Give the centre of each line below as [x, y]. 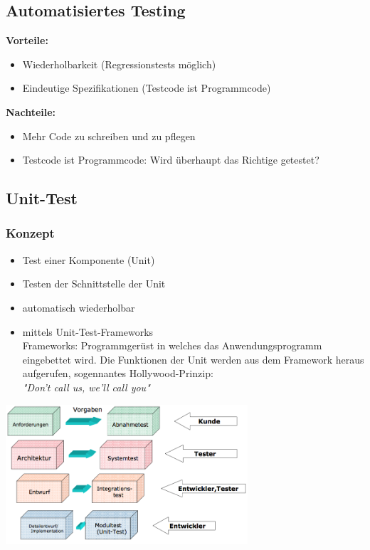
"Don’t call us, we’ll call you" [86, 387]
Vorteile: [27, 40]
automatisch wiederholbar [79, 307]
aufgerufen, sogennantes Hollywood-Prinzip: [118, 373]
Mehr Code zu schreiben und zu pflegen [109, 136]
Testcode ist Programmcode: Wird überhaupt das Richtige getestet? [171, 160]
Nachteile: [31, 111]
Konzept [30, 233]
